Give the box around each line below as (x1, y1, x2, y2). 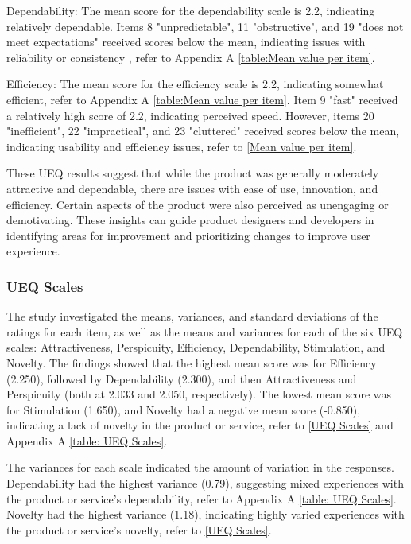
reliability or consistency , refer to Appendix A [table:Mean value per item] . (6, 49, 375, 65)
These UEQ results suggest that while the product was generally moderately (6, 165, 379, 181)
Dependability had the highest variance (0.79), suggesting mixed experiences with (6, 475, 404, 492)
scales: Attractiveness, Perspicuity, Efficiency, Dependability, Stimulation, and (6, 339, 386, 356)
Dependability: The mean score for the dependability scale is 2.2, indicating (6, 2, 375, 18)
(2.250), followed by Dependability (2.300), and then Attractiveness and (6, 370, 357, 387)
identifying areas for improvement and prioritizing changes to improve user (6, 227, 370, 243)
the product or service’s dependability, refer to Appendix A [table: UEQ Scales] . (6, 490, 397, 507)
